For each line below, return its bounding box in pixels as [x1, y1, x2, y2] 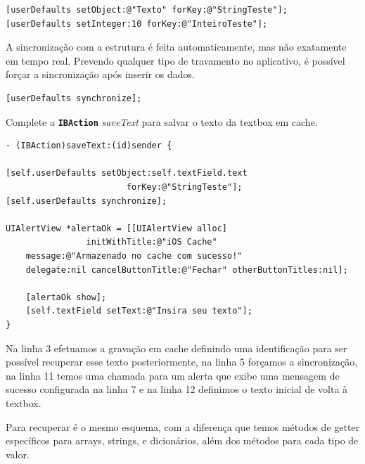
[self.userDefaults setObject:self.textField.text [6, 168, 248, 179]
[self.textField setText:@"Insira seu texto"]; [25, 306, 252, 316]
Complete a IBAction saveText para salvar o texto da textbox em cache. [6, 114, 318, 129]
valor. [6, 446, 30, 461]
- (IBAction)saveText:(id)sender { [6, 141, 172, 151]
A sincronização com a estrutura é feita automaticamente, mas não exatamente [6, 39, 347, 54]
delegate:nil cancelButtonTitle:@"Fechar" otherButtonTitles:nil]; [25, 264, 348, 275]
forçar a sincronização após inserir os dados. [6, 67, 195, 82]
